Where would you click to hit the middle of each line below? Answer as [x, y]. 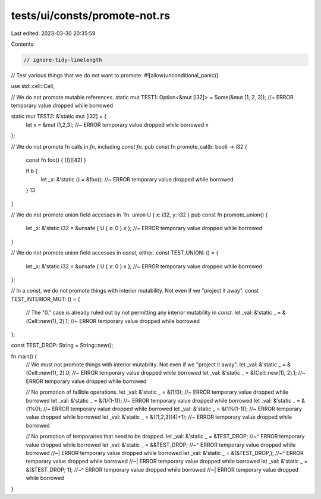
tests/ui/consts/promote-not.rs [91, 15]
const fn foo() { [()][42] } [56, 160]
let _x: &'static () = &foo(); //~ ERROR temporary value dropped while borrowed [137, 179]
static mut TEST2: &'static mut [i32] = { [59, 117]
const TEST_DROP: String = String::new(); [62, 346]
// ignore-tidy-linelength [63, 60]
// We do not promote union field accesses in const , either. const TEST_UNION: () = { [115, 253]
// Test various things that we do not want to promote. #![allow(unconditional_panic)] [115, 75]
